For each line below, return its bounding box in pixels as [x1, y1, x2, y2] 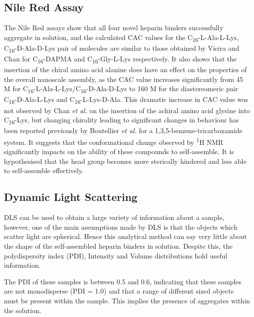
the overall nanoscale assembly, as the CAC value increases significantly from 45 [4, 74, 243, 84]
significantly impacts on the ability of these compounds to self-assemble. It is [4, 146, 234, 157]
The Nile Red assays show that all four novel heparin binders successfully [4, 22, 223, 33]
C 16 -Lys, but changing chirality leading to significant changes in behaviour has [4, 115, 239, 126]
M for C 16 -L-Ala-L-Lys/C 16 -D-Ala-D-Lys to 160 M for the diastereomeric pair [4, 83, 238, 95]
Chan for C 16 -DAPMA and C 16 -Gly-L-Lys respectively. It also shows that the [4, 54, 237, 65]
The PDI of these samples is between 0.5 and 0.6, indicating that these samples [4, 276, 242, 286]
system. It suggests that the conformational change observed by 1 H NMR [4, 135, 223, 147]
